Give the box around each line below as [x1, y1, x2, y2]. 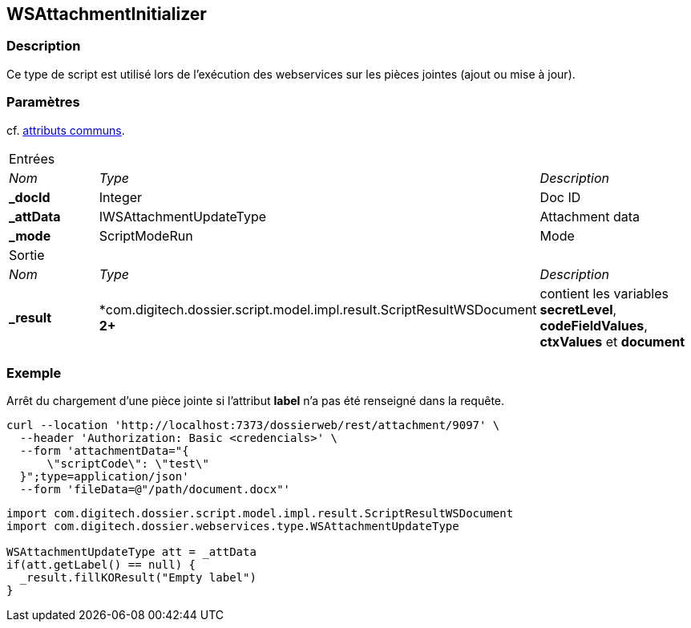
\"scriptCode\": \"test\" [46, 457, 209, 471]
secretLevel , [539, 301, 617, 318]
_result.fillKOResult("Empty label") [19, 571, 257, 585]
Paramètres [6, 94, 80, 111]
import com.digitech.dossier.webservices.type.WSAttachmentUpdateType [6, 520, 459, 533]
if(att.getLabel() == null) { [6, 558, 196, 572]
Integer [99, 188, 143, 205]
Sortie [9, 246, 45, 263]
